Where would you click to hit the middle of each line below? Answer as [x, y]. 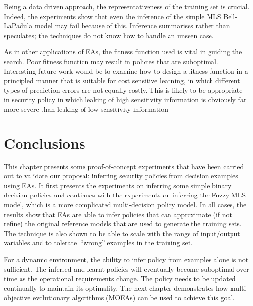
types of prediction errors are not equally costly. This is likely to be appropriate [123, 90]
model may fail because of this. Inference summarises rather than [132, 26]
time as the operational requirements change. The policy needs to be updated [120, 278]
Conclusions [45, 142]
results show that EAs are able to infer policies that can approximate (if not [118, 214]
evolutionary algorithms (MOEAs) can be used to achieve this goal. [134, 297]
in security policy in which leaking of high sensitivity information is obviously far [125, 99]
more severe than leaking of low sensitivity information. [87, 109]
